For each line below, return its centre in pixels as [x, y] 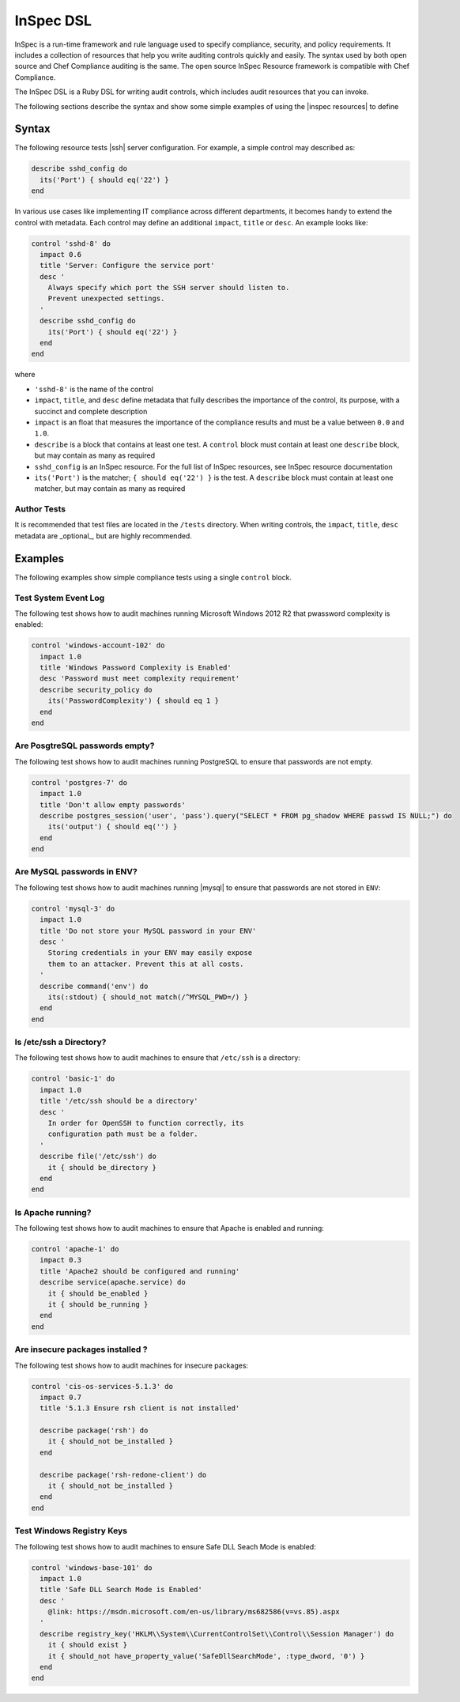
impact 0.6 [61, 254]
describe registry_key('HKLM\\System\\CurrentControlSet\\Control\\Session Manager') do [217, 1634]
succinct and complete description [91, 411]
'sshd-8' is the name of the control [94, 389]
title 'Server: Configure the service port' [127, 266]
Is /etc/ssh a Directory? [60, 1042]
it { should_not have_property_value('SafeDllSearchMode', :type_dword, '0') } [206, 1656]
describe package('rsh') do [94, 1430]
